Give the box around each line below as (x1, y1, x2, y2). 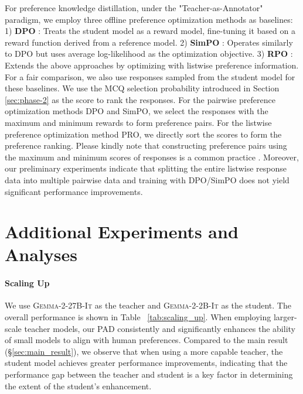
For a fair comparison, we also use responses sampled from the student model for (5, 70, 295, 83)
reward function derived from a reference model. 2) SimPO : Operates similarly (5, 36, 293, 48)
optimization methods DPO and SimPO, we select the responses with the (5, 105, 268, 117)
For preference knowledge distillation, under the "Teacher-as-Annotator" (5, 2, 263, 13)
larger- (273, 311, 297, 323)
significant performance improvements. (5, 185, 143, 197)
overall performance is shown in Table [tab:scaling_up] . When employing (5, 311, 271, 323)
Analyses (5, 242, 77, 266)
